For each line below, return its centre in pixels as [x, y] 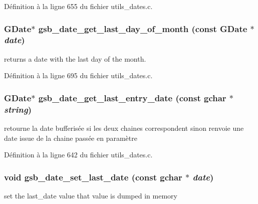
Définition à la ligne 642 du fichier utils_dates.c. [78, 155]
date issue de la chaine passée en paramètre [71, 138]
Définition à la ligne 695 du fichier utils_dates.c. [78, 75]
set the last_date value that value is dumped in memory [91, 196]
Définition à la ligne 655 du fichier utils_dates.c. [78, 6]
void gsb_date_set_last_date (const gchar [93, 177]
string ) [18, 109]
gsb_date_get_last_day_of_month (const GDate [143, 28]
